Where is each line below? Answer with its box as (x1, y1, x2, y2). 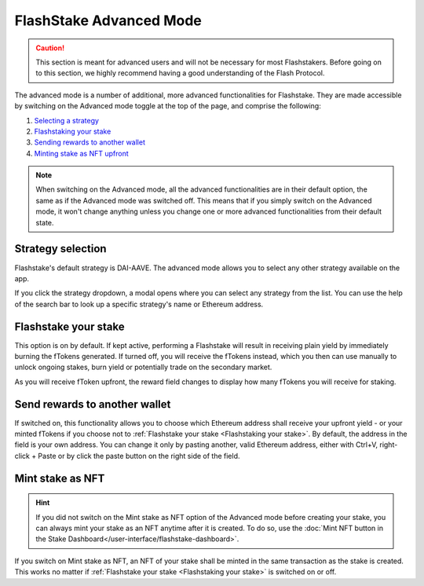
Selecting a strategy (34, 115, 100, 125)
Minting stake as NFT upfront (34, 148, 129, 158)
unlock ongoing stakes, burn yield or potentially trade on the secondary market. (14, 362, 272, 372)
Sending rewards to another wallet (34, 137, 145, 147)
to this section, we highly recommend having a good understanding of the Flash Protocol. (35, 68, 325, 78)
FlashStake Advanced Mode (14, 12, 202, 29)
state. (35, 218, 54, 227)
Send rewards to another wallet (14, 397, 171, 411)
